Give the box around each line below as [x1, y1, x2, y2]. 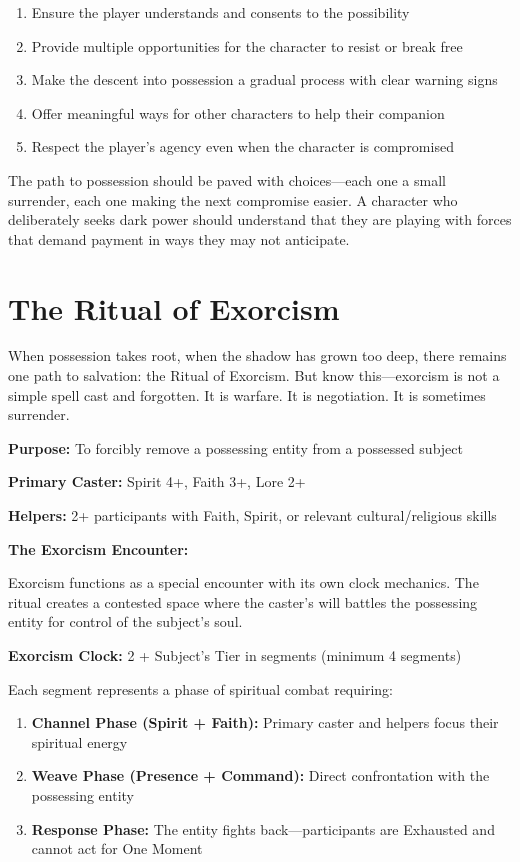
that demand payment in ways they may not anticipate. [8, 228, 350, 249]
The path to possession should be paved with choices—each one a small [8, 169, 446, 190]
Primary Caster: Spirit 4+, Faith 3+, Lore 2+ [8, 471, 306, 492]
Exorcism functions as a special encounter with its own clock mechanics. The [8, 572, 479, 593]
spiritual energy [31, 731, 128, 752]
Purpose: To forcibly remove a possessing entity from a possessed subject [8, 437, 463, 458]
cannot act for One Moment [31, 838, 203, 859]
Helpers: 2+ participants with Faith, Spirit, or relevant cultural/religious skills [8, 505, 497, 526]
